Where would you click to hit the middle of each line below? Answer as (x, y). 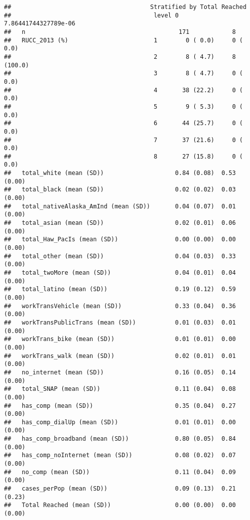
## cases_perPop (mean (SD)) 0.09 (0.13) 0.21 (120, 489)
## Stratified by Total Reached (125, 7)
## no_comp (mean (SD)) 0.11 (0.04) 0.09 (120, 472)
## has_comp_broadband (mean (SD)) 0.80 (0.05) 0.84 (120, 439)
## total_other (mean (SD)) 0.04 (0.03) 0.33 (120, 256)
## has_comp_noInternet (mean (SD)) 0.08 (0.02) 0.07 (120, 455)
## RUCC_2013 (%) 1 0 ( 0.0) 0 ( (124, 40)
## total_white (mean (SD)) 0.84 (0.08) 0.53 (120, 173)
